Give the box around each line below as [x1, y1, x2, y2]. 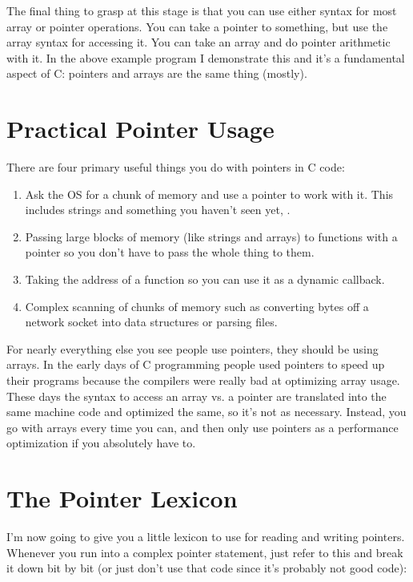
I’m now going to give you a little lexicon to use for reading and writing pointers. [6, 528, 405, 545]
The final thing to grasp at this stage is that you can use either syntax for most [6, 2, 397, 18]
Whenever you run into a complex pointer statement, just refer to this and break [6, 544, 403, 560]
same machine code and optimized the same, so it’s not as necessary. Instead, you [6, 403, 407, 420]
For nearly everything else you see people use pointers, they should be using [6, 340, 379, 357]
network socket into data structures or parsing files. [25, 313, 278, 330]
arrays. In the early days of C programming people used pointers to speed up [6, 356, 385, 373]
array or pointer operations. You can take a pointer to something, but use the [6, 18, 388, 34]
